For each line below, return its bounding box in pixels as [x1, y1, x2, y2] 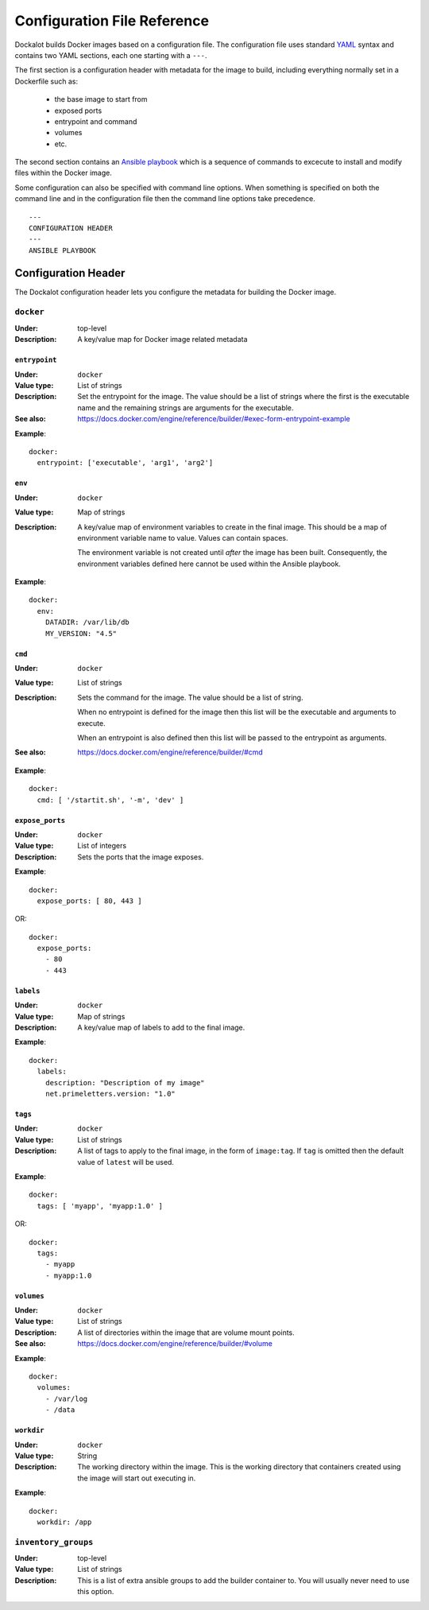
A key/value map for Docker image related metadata [77, 335, 248, 344]
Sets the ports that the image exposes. [77, 852, 204, 862]
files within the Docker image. [14, 168, 113, 178]
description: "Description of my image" [44, 1078, 206, 1087]
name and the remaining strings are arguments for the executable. [77, 402, 294, 413]
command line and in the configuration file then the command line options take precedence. [14, 194, 315, 204]
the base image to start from [54, 95, 148, 104]
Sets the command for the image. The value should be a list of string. [77, 692, 303, 702]
